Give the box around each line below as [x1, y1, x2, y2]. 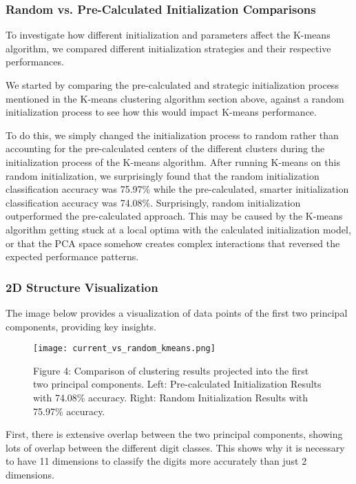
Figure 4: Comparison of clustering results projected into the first [33, 363, 309, 377]
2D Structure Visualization [6, 278, 158, 295]
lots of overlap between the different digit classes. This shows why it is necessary [6, 440, 345, 454]
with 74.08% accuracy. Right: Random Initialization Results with [33, 390, 308, 404]
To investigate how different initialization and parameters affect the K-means [6, 28, 331, 42]
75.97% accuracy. [33, 403, 105, 418]
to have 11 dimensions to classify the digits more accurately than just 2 [6, 454, 307, 468]
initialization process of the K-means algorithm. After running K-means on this [6, 154, 340, 169]
